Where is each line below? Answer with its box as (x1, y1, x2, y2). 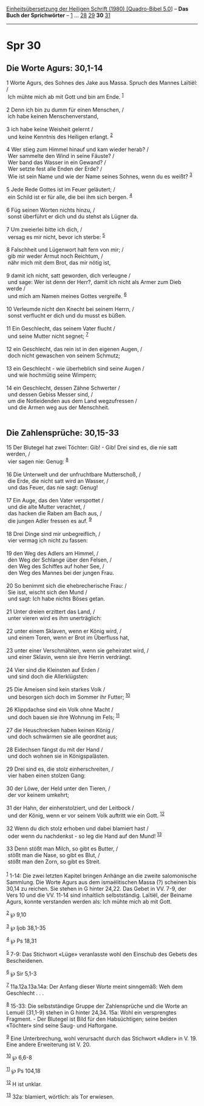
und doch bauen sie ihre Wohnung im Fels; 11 (7, 713, 120, 721)
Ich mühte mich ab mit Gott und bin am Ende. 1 (7, 92, 124, 100)
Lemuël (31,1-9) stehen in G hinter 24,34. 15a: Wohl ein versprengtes (6, 1008, 177, 1016)
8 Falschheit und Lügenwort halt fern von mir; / (6, 246, 124, 254)
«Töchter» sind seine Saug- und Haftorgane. (6, 1021, 118, 1029)
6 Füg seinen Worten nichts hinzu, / (6, 206, 95, 213)
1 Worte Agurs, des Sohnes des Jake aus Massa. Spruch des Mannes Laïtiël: (6, 79, 198, 86)
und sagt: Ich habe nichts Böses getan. (7, 594, 105, 602)
